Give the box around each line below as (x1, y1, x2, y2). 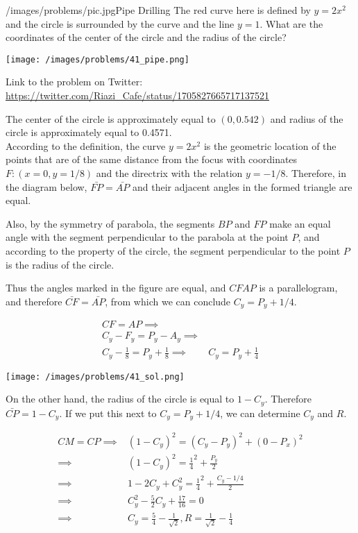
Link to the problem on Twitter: (6, 74, 143, 89)
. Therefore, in (285, 166, 347, 180)
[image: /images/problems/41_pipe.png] (6, 54, 189, 65)
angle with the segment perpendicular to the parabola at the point (6, 230, 289, 244)
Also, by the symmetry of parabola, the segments (6, 216, 215, 230)
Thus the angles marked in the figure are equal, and (6, 280, 226, 295)
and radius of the (270, 111, 343, 126)
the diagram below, (6, 179, 87, 194)
